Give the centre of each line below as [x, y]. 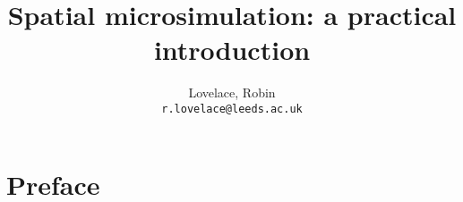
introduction [232, 50]
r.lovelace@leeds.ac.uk [232, 109]
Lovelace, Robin [232, 93]
